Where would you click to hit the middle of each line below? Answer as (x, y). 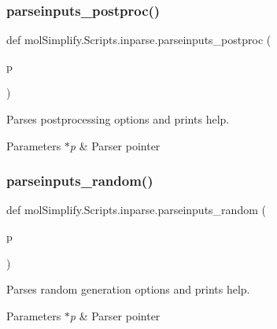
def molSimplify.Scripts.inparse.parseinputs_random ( (136, 210)
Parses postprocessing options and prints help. (118, 119)
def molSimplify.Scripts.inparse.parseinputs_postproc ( (139, 40)
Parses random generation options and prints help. (128, 289)
